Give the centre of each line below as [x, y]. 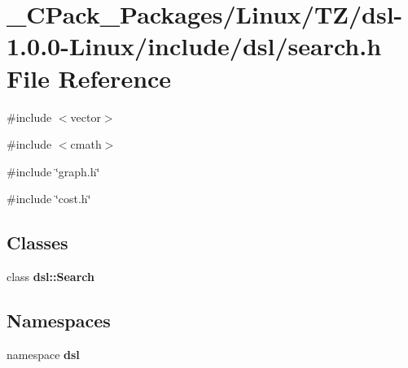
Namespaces [59, 320]
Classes [37, 242]
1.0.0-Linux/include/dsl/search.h [194, 46]
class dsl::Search [50, 277]
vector [86, 117]
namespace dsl [43, 354]
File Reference [89, 78]
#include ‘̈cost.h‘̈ [49, 199]
